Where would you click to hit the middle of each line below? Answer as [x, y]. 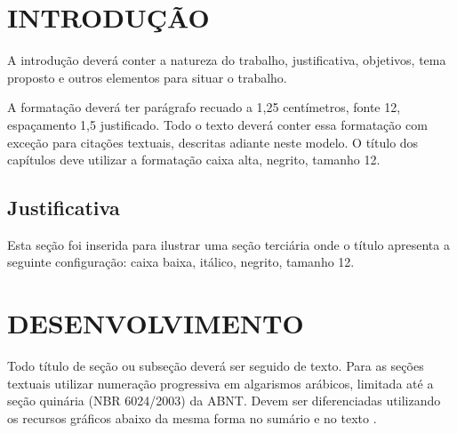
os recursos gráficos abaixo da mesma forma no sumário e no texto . [192, 417]
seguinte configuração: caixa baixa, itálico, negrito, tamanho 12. [181, 262]
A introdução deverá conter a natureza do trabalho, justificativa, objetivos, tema [227, 60]
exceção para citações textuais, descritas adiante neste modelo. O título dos [213, 142]
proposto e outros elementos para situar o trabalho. [147, 77]
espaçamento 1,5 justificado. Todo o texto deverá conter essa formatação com [217, 124]
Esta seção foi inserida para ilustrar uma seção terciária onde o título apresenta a [228, 244]
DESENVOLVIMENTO [156, 323]
